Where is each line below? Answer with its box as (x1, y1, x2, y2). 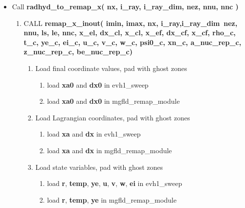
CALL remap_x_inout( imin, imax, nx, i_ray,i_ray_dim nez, (23, 18, 238, 28)
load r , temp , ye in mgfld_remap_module (47, 194, 177, 205)
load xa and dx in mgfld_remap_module (47, 145, 172, 155)
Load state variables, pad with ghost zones (35, 162, 163, 172)
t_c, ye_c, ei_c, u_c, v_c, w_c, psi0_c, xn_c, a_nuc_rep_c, (23, 37, 242, 47)
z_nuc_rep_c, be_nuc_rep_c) (23, 46, 133, 57)
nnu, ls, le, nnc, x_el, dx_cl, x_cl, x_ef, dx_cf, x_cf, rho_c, (23, 27, 236, 38)
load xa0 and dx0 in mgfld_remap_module (47, 96, 180, 106)
